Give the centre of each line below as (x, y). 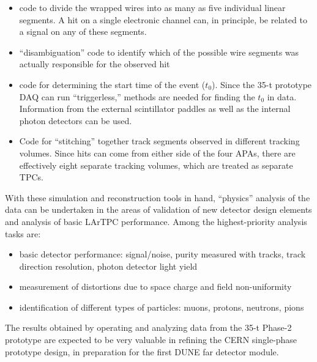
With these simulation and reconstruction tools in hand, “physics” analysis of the (158, 197)
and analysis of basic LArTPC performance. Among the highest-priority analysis (156, 221)
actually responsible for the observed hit (95, 64)
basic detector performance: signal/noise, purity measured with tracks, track (162, 254)
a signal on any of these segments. (83, 31)
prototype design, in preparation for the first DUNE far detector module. (142, 351)
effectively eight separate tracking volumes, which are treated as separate (156, 165)
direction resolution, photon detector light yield (108, 266)
